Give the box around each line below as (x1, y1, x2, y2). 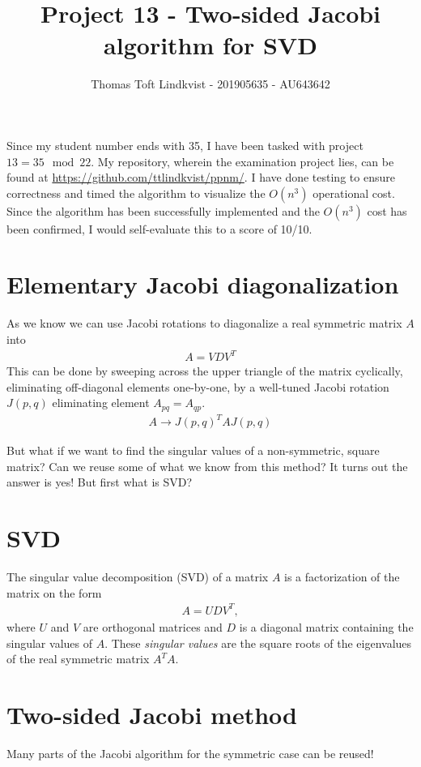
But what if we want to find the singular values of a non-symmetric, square (6, 442, 380, 459)
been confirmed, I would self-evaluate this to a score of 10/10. (6, 220, 313, 237)
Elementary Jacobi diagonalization (6, 268, 399, 301)
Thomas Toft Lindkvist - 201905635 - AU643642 (91, 75, 330, 92)
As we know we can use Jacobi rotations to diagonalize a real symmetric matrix (6, 315, 402, 332)
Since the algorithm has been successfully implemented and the (6, 202, 320, 219)
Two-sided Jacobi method (6, 697, 297, 731)
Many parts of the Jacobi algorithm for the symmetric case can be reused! (6, 744, 374, 761)
